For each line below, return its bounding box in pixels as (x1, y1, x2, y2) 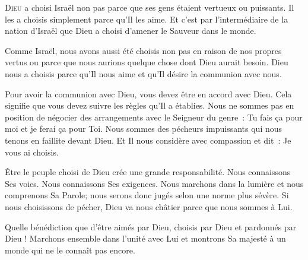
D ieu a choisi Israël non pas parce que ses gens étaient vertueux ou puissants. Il (5, 1, 294, 13)
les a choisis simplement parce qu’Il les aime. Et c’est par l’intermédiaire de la (5, 12, 288, 25)
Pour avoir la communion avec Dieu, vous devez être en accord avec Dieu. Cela (5, 87, 292, 100)
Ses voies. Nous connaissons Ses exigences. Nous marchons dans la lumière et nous (5, 177, 304, 189)
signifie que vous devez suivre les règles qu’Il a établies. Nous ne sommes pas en (5, 99, 294, 112)
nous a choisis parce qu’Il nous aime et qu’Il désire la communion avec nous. (5, 67, 282, 80)
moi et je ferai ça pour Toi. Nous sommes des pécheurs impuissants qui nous (5, 122, 282, 135)
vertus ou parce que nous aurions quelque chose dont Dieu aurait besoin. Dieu (5, 56, 288, 68)
